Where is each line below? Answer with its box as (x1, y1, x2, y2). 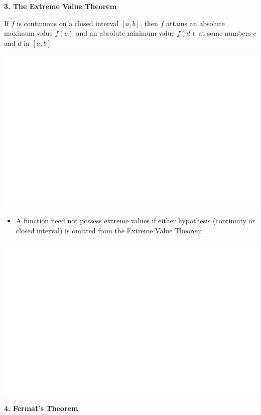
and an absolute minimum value (76, 28, 175, 38)
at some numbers (198, 28, 251, 38)
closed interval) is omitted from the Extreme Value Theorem (16, 225, 202, 235)
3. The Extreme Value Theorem (4, 1, 117, 11)
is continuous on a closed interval (17, 18, 119, 28)
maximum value (4, 28, 53, 38)
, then (140, 18, 158, 28)
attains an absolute (166, 18, 225, 28)
